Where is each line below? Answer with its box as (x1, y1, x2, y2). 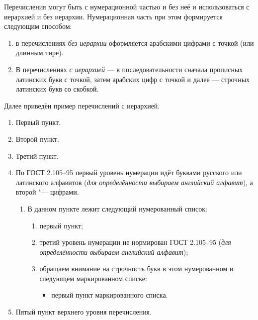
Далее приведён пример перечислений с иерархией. (4, 100, 160, 110)
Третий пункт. (15, 150, 59, 161)
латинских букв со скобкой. (15, 84, 99, 94)
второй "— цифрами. (15, 187, 79, 197)
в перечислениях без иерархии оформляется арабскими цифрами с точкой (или (15, 37, 254, 48)
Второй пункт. (15, 133, 59, 144)
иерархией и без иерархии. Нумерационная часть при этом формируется (4, 11, 223, 21)
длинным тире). (15, 47, 64, 58)
